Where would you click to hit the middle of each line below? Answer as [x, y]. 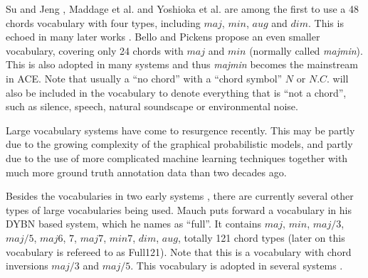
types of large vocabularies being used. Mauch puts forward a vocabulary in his [179, 209]
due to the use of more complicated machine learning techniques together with [177, 157]
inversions [27, 266]
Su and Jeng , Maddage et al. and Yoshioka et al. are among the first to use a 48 [182, 9]
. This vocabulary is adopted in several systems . [237, 266]
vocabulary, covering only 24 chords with [95, 50]
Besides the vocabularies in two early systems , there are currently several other [180, 196]
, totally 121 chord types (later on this [261, 237]
